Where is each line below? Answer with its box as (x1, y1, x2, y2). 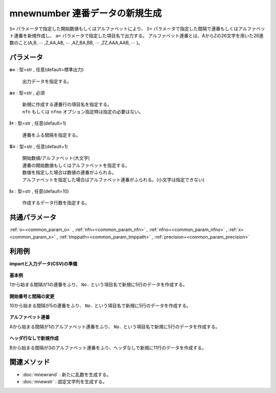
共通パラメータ (9, 213, 57, 222)
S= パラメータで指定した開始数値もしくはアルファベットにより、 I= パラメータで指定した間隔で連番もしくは (9, 26, 239, 32)
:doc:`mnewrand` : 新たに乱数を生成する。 (22, 371, 111, 378)
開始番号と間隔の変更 (9, 293, 55, 299)
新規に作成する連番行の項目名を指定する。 (22, 101, 112, 107)
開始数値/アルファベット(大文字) (22, 155, 90, 161)
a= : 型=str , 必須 (9, 90, 45, 96)
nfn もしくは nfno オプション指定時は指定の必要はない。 (22, 108, 144, 114)
